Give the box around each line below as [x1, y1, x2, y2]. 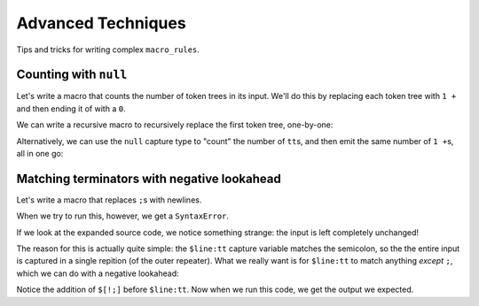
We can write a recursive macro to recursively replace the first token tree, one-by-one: [16, 119, 334, 130]
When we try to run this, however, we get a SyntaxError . [16, 210, 230, 221]
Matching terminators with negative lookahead [16, 171, 281, 186]
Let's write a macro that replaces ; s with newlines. [16, 195, 202, 205]
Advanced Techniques [16, 13, 186, 33]
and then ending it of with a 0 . [16, 103, 126, 114]
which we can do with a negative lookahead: [16, 268, 179, 279]
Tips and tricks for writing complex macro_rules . [16, 44, 200, 55]
